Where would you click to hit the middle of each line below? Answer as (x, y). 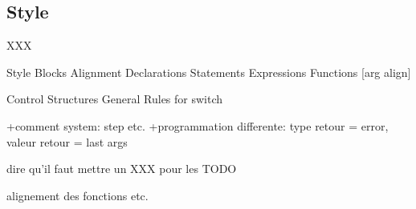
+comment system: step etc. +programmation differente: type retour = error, (198, 125)
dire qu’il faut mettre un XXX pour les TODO (122, 169)
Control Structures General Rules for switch (115, 99)
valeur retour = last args (67, 141)
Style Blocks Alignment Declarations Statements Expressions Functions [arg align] (209, 72)
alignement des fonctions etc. (77, 195)
